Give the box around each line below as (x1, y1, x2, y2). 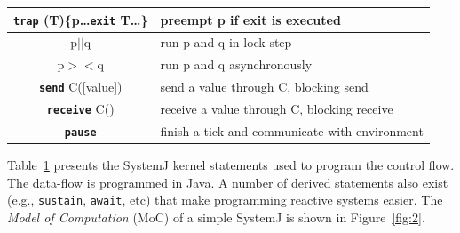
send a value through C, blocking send (160, 77, 369, 96)
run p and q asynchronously (160, 55, 313, 74)
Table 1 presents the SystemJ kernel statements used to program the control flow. (7, 156, 455, 174)
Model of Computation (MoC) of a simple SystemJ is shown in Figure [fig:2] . (7, 207, 425, 226)
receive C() (46, 100, 115, 117)
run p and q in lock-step (160, 33, 292, 52)
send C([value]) (38, 77, 123, 96)
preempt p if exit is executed (160, 10, 341, 28)
